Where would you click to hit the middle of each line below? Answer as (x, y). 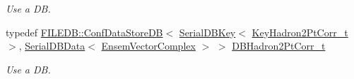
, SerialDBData (52, 46)
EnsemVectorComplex (148, 46)
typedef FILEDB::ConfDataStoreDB (84, 32)
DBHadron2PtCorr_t (279, 46)
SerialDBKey (207, 32)
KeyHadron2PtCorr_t (300, 32)
